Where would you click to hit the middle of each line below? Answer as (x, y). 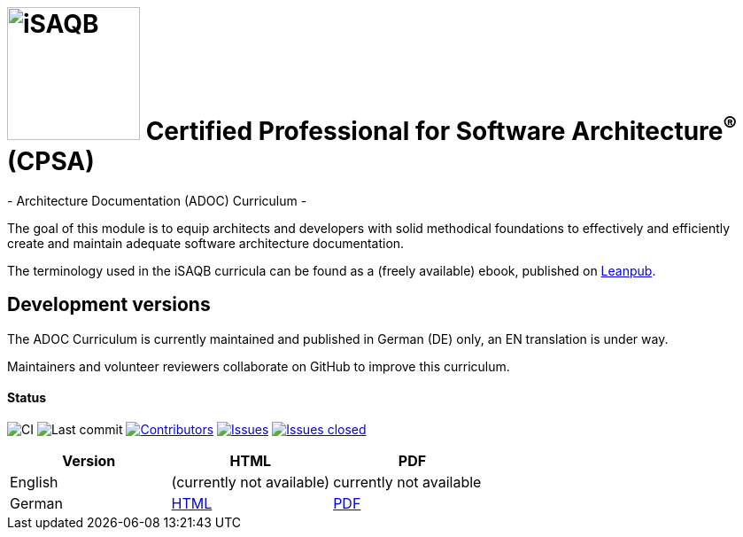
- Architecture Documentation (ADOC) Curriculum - (157, 200)
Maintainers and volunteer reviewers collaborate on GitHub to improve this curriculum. (259, 366)
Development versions (109, 305)
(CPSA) (51, 161)
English (34, 482)
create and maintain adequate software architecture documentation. (206, 243)
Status (27, 398)
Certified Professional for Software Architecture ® (441, 128)
